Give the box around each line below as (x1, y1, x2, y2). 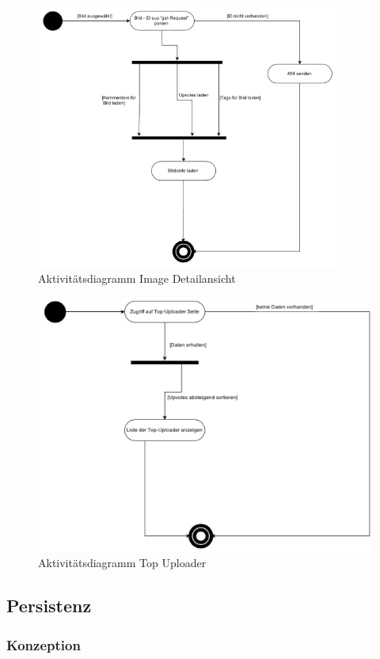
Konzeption (6, 634, 81, 654)
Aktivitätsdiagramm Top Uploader (38, 554, 207, 571)
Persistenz (6, 593, 92, 618)
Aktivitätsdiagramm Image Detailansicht (38, 270, 236, 287)
